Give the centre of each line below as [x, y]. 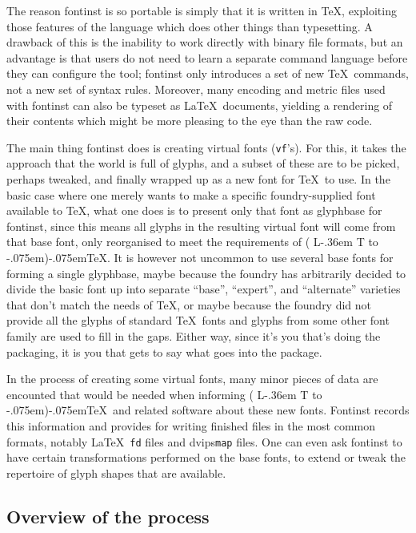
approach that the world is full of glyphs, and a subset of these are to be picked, [203, 163]
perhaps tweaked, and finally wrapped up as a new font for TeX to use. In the [198, 179]
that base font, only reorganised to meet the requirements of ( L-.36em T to [192, 242]
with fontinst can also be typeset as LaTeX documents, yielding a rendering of [200, 105]
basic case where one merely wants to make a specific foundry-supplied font [191, 194]
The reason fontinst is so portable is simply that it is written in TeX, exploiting [202, 10]
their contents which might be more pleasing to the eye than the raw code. [190, 121]
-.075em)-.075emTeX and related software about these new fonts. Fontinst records [208, 410]
